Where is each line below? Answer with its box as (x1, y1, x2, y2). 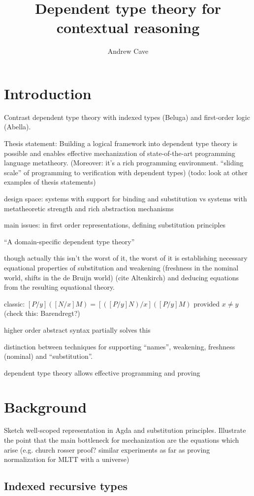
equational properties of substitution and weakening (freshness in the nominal (4, 262, 239, 272)
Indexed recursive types (4, 478, 128, 494)
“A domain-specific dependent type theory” (4, 236, 135, 246)
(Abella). (4, 121, 31, 132)
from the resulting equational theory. (4, 282, 115, 292)
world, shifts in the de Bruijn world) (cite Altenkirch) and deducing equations (4, 272, 239, 282)
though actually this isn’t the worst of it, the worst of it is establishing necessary (4, 253, 248, 263)
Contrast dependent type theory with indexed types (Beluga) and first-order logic (4, 112, 250, 122)
